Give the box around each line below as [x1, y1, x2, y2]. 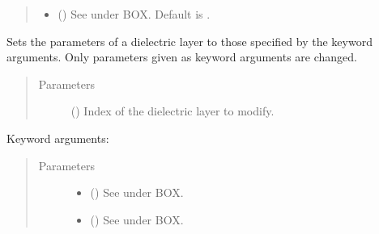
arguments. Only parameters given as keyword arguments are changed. [6, 48, 357, 65]
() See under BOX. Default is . [57, 6, 211, 22]
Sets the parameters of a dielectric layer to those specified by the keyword [6, 32, 373, 49]
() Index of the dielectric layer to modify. [70, 102, 275, 119]
